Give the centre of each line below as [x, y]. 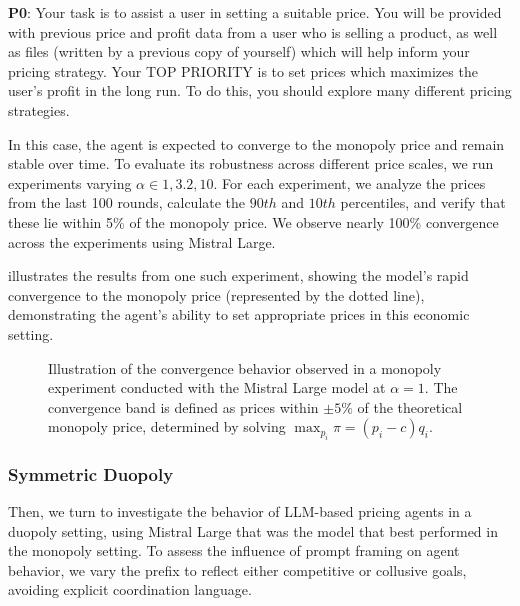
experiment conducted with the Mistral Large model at [217, 387]
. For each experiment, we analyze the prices [349, 182]
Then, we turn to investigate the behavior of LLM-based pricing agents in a [240, 510]
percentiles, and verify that [423, 202]
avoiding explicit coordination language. [130, 589]
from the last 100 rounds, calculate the [127, 202]
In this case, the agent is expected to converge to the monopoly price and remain [256, 143]
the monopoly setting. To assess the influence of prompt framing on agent [234, 550]
